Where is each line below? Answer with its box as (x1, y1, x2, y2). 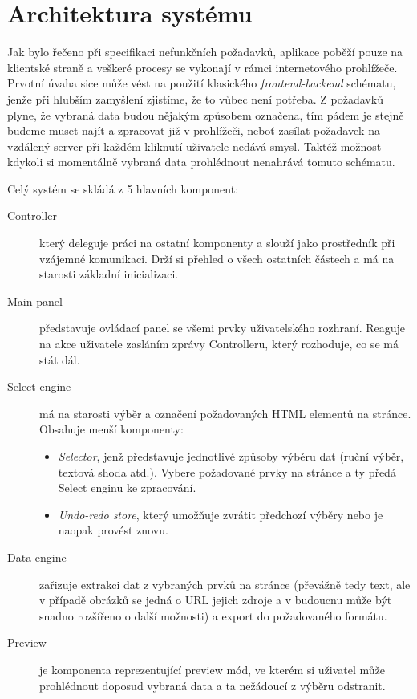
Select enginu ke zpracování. (58, 479, 196, 496)
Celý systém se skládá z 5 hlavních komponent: (7, 180, 239, 197)
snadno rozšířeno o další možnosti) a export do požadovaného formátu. (39, 607, 387, 624)
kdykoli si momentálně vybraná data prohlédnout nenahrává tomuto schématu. (7, 153, 395, 170)
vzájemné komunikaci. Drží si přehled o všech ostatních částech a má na (39, 250, 395, 266)
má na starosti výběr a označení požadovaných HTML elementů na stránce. (39, 404, 411, 421)
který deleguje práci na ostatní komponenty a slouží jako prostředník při (39, 234, 395, 251)
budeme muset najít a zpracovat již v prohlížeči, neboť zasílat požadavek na (7, 122, 380, 139)
